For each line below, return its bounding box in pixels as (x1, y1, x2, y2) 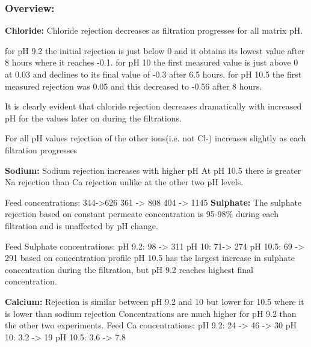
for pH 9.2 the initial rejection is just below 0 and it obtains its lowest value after (5, 44, 305, 57)
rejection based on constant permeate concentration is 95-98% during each (5, 207, 279, 220)
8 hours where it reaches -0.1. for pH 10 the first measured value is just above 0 (5, 56, 298, 69)
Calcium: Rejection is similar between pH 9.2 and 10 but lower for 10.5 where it (5, 295, 304, 307)
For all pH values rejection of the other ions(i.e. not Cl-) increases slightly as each (5, 132, 306, 144)
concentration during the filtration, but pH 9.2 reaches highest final (5, 263, 253, 275)
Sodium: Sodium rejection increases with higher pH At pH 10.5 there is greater (5, 164, 301, 176)
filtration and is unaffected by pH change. (5, 219, 158, 232)
